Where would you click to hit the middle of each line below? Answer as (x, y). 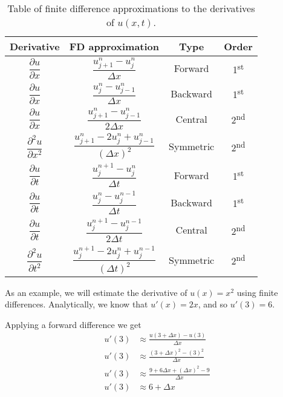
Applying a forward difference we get (73, 324)
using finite (257, 292)
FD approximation (114, 46)
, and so (213, 304)
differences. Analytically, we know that (76, 304)
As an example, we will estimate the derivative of (96, 292)
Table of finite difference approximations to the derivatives (131, 8)
